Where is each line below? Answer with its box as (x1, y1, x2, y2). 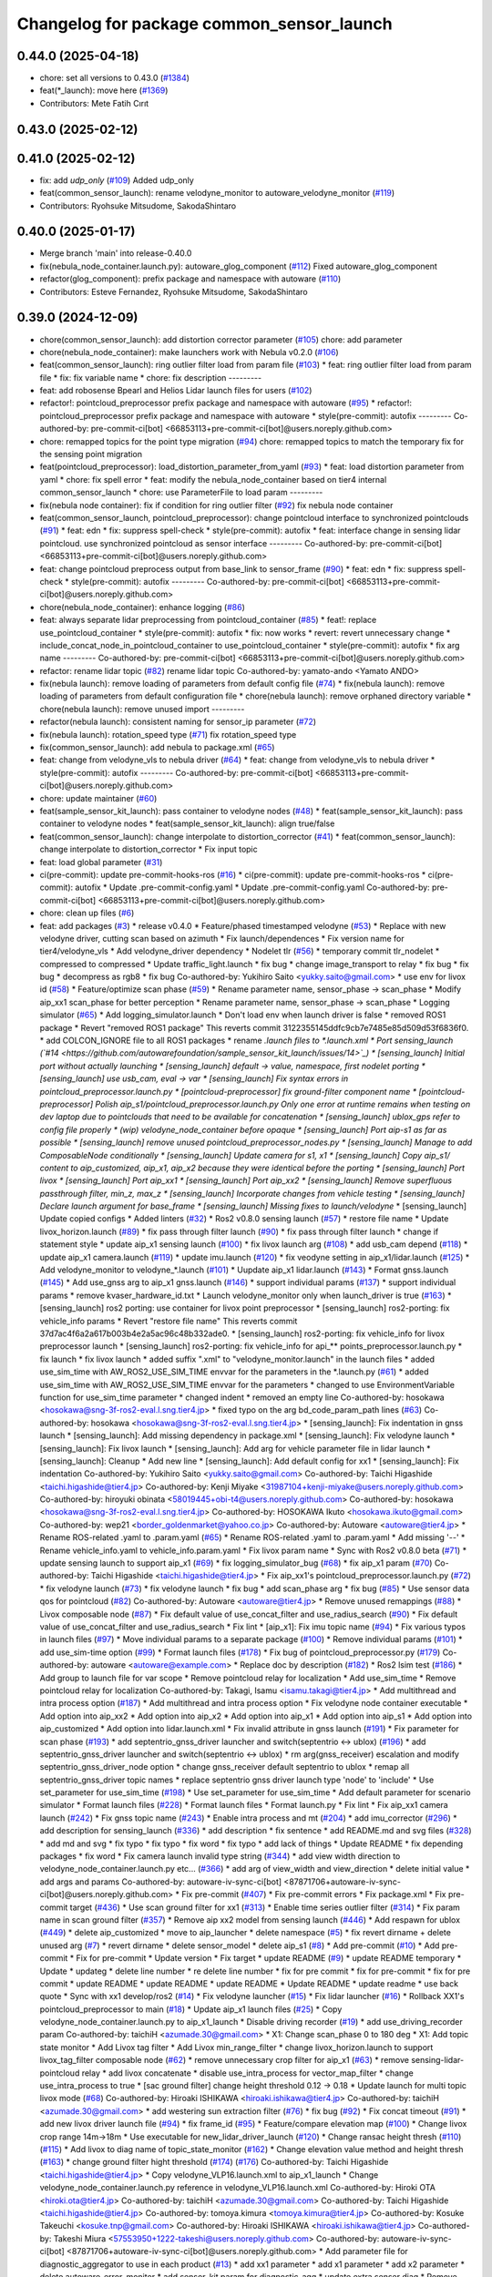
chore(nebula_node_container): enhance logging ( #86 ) (39, 601, 246, 612)
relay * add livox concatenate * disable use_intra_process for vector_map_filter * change (81, 2068, 414, 2078)
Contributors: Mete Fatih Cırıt (39, 97, 149, 108)
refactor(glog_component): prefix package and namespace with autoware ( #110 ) (39, 273, 342, 284)
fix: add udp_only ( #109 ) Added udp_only (39, 174, 195, 186)
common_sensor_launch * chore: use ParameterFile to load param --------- (39, 487, 323, 498)
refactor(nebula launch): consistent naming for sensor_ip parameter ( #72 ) (39, 716, 317, 728)
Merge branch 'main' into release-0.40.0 (39, 248, 192, 259)
